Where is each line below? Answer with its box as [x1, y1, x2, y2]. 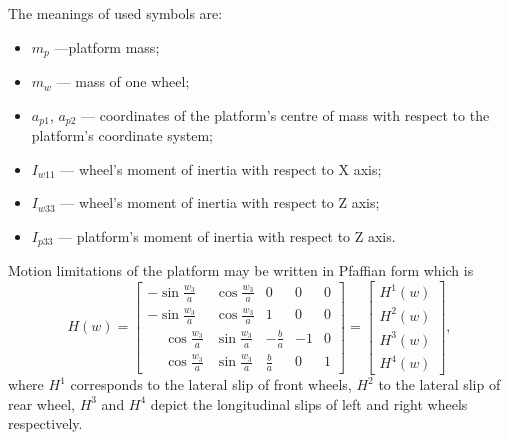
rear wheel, [8, 393, 75, 414]
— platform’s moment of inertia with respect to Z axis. [58, 225, 396, 246]
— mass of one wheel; [56, 71, 190, 92]
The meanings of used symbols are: [8, 3, 223, 23]
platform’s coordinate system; [31, 125, 213, 146]
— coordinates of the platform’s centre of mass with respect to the [81, 104, 490, 125]
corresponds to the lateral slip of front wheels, [70, 374, 352, 395]
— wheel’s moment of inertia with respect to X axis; [60, 158, 382, 179]
